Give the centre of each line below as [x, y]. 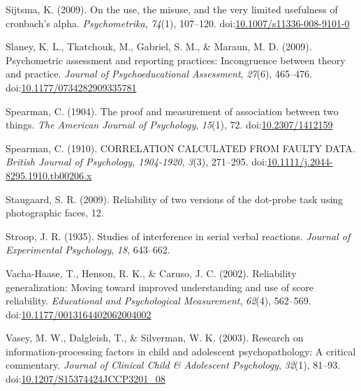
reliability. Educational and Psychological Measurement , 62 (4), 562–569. [159, 301]
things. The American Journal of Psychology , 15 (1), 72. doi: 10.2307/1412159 [169, 125]
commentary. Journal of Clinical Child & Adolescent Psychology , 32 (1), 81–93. [173, 365]
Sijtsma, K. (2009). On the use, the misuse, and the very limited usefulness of [172, 9]
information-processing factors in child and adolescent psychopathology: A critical [181, 351]
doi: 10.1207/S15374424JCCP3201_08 [86, 379]
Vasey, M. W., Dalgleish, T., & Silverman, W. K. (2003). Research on [155, 338]
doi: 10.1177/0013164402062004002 [79, 314]
